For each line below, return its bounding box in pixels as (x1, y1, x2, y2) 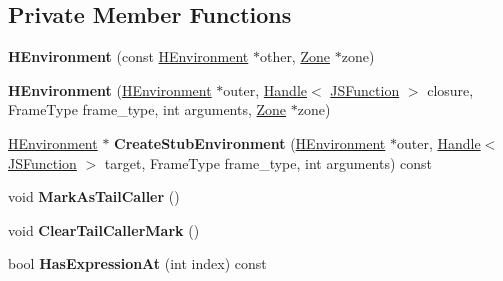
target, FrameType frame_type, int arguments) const (104, 152, 433, 173)
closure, (427, 79, 474, 100)
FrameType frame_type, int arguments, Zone (8, 99, 287, 120)
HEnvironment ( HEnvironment (8, 79, 212, 100)
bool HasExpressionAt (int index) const (8, 253, 267, 274)
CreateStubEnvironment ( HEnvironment (114, 132, 386, 153)
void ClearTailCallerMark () (8, 219, 200, 240)
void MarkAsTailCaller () (8, 186, 180, 207)
